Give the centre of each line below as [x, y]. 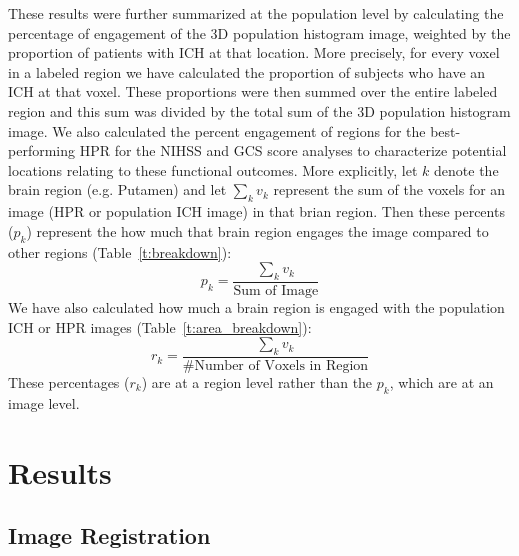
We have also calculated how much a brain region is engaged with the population [256, 306]
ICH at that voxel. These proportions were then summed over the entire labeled [253, 91]
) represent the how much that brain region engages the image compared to [257, 230]
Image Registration [109, 535]
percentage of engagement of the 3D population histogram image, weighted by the [259, 32]
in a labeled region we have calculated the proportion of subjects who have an [247, 71]
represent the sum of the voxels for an [389, 189]
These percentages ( [69, 381]
